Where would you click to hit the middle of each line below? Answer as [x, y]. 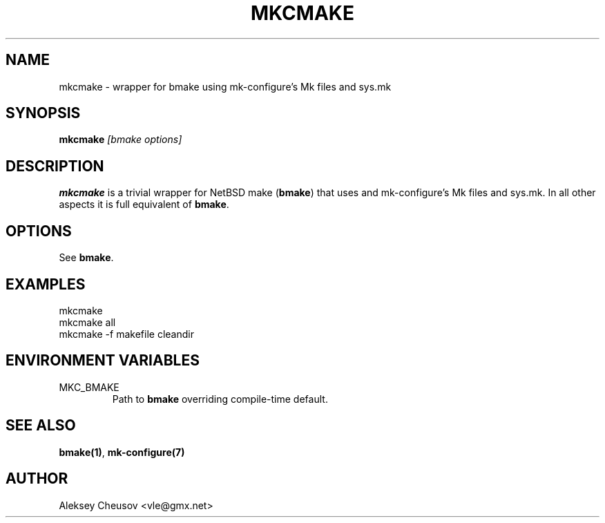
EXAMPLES [46, 284]
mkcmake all [87, 322]
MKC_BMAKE [89, 387]
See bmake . [86, 258]
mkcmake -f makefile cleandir [126, 334]
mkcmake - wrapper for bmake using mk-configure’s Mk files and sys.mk [225, 86]
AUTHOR [37, 479]
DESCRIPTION [55, 166]
